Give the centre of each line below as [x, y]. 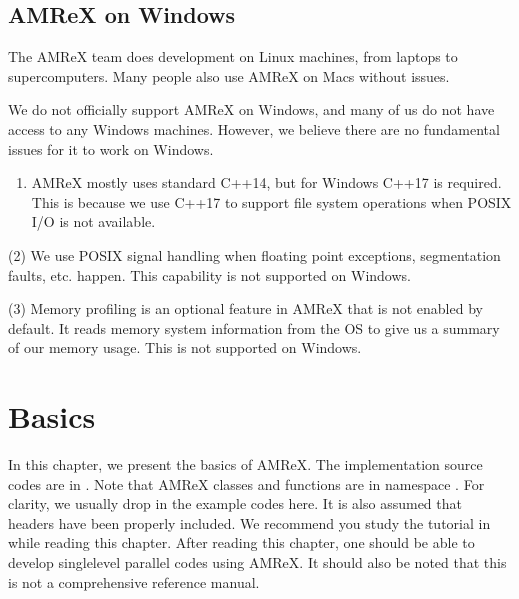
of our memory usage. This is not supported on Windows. [185, 347]
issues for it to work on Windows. [111, 148]
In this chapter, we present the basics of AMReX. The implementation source [245, 464]
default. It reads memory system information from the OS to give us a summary [254, 327]
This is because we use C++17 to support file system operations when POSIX [271, 201]
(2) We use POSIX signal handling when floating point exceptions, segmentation [254, 254]
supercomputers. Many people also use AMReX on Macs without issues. [229, 75]
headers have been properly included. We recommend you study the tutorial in [249, 522]
